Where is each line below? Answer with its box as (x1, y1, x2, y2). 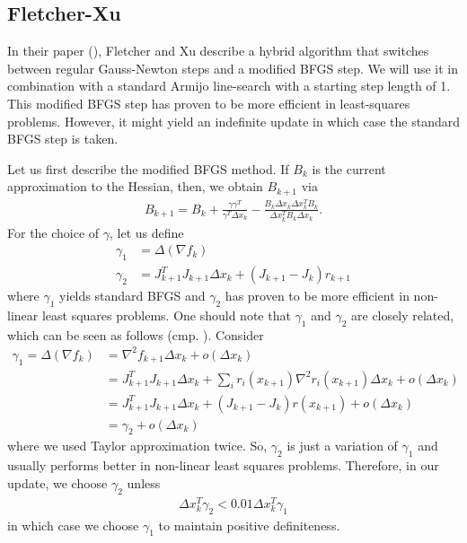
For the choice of (7, 223, 100, 241)
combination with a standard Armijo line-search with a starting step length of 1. (7, 76, 451, 95)
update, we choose (7, 473, 108, 492)
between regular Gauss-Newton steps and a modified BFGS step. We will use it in (7, 58, 458, 77)
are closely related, (351, 305, 454, 324)
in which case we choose (7, 515, 139, 534)
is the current (312, 159, 386, 178)
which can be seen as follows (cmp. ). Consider (7, 325, 264, 344)
